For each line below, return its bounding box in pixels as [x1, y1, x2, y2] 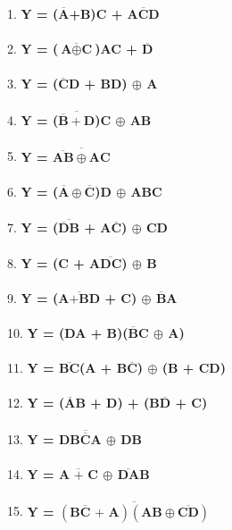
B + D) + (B [75, 393, 160, 412]
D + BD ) [68, 74, 128, 93]
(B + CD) [162, 358, 226, 377]
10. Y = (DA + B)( [7, 324, 128, 341]
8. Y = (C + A [7, 253, 101, 272]
